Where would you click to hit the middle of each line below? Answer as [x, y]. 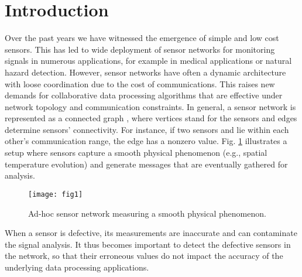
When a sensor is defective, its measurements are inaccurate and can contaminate [151, 233]
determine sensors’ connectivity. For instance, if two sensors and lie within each [147, 129]
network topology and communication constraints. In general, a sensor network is [150, 106]
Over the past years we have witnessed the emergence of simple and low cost [142, 38]
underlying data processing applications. [77, 267]
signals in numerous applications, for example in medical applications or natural [148, 61]
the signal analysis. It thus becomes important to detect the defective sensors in [148, 244]
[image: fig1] [56, 194]
